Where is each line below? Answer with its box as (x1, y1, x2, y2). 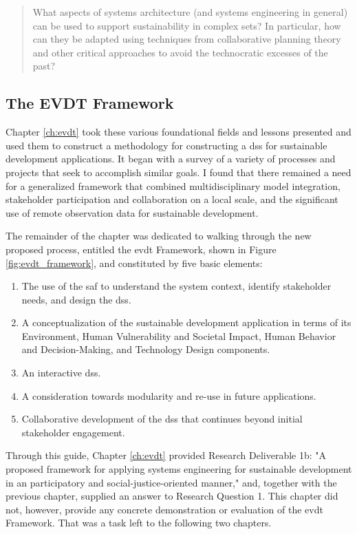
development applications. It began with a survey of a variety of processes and (6, 151, 336, 166)
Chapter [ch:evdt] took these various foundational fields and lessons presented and (6, 125, 351, 139)
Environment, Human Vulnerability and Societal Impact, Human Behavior (21, 328, 336, 343)
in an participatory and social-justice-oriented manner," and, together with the (6, 475, 337, 489)
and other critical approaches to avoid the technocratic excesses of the (32, 45, 328, 59)
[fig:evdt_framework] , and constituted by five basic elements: (6, 255, 263, 270)
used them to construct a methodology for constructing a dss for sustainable (6, 138, 327, 152)
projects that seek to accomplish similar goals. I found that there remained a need (6, 164, 351, 179)
